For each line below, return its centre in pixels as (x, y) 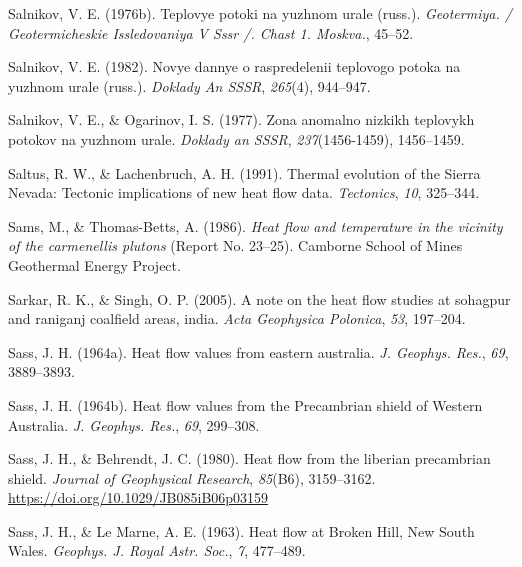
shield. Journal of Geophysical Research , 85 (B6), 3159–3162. (192, 477)
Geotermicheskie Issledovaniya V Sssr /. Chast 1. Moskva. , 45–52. (211, 32)
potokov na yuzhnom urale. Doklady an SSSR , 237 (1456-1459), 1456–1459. (236, 138)
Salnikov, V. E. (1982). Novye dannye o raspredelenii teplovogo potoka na (234, 66)
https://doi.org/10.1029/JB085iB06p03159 (138, 497)
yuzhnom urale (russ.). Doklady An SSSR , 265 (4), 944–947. (189, 85)
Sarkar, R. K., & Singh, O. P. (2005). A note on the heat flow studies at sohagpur (259, 298)
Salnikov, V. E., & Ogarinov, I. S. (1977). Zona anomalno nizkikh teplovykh (241, 119)
